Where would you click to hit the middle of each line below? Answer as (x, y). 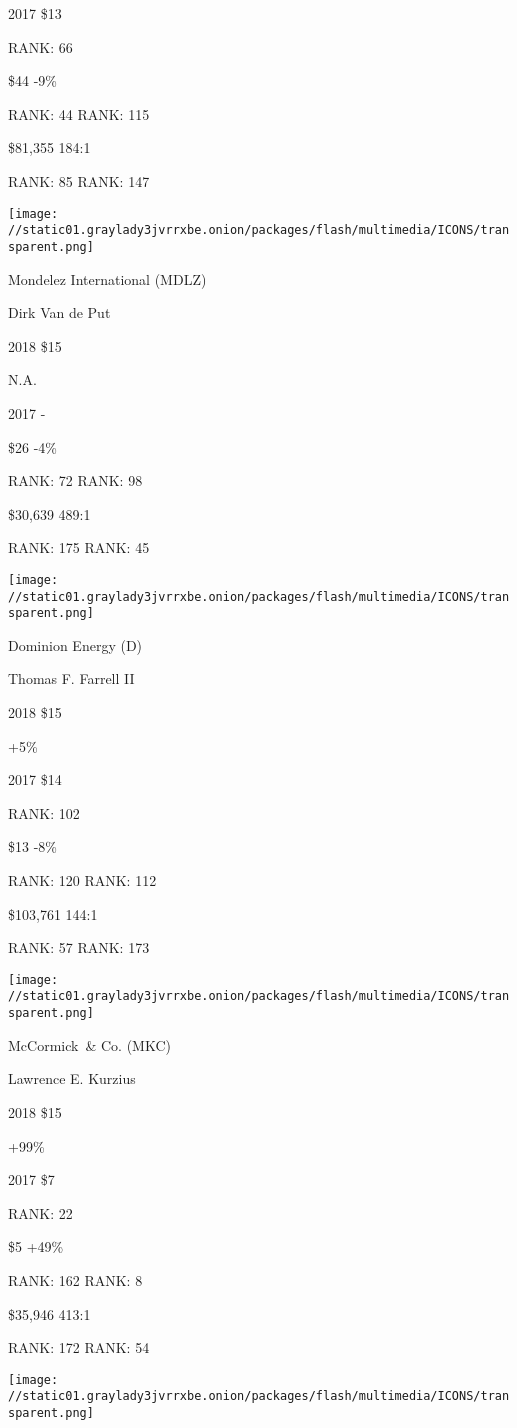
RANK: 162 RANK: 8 (75, 1279)
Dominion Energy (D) (75, 644)
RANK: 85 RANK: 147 (79, 180)
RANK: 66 (40, 46)
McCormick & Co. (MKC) (89, 1044)
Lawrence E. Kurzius (72, 1078)
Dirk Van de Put (59, 312)
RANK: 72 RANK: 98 (75, 480)
